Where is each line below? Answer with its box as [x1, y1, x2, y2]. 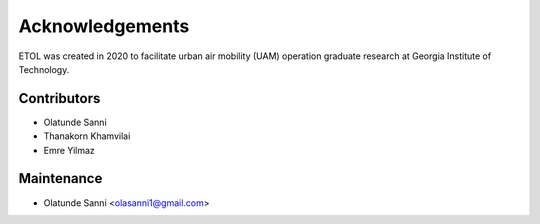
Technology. [18, 63, 70, 75]
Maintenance [18, 170, 103, 187]
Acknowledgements [18, 15, 190, 37]
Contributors [18, 90, 101, 107]
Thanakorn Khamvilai [43, 130, 131, 142]
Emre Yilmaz [43, 144, 95, 156]
